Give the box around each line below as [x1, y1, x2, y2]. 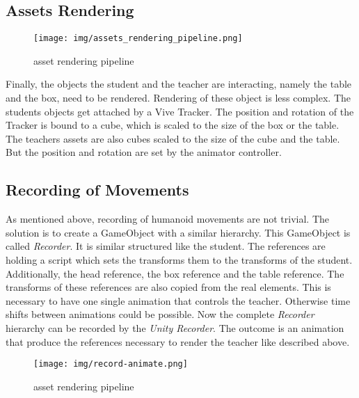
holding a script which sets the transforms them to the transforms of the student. [6, 253, 353, 266]
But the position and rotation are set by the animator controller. [6, 145, 282, 159]
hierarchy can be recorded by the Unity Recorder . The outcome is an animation [6, 320, 344, 335]
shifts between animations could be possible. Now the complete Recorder [6, 307, 314, 321]
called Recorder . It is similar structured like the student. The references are [6, 239, 326, 253]
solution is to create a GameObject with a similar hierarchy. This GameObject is [6, 225, 351, 239]
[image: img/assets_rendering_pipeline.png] [33, 33, 243, 44]
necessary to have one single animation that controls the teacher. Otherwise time [6, 293, 351, 308]
